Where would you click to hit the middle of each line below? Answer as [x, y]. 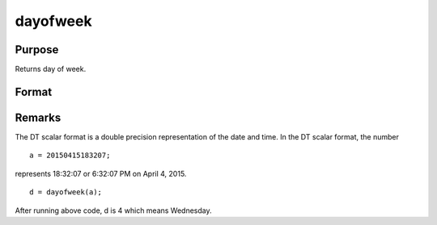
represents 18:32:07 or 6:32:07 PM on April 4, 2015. [101, 173]
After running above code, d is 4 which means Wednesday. [113, 210]
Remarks [38, 117]
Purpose [37, 50]
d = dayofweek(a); [66, 192]
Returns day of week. [51, 69]
